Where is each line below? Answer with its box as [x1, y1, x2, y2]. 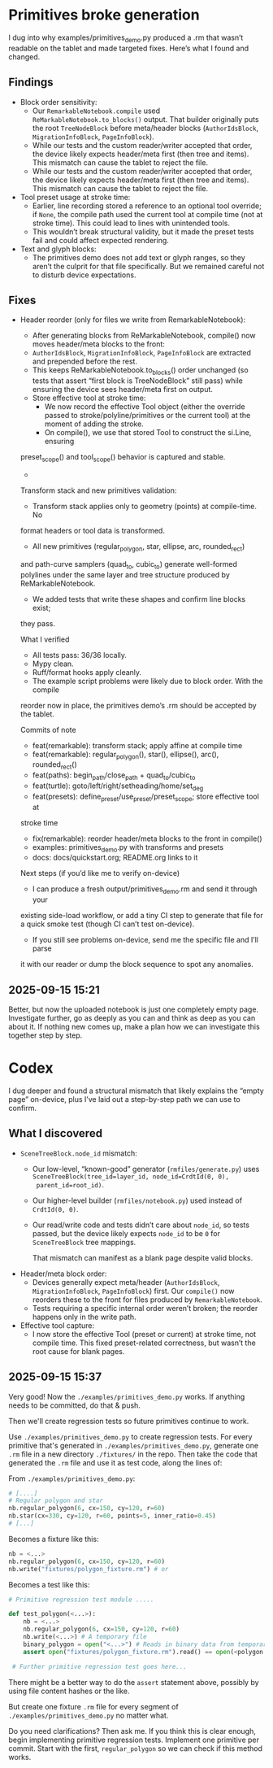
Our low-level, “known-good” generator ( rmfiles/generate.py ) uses [32, 1164, 260, 1174]
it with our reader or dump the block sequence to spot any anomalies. [19, 960, 253, 969]
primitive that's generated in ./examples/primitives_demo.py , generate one [8, 1440, 258, 1450]
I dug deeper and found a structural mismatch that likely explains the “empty [8, 1086, 264, 1095]
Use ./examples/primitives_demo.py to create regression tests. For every [8, 1431, 253, 1441]
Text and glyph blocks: [19, 244, 97, 254]
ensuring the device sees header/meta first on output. [32, 385, 214, 394]
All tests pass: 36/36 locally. [32, 650, 128, 660]
